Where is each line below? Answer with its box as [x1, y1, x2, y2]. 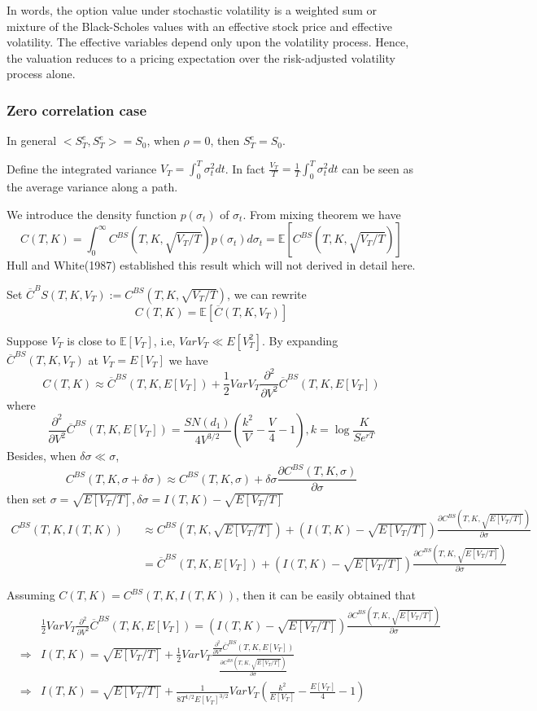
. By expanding [262, 331, 338, 349]
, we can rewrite [227, 285, 307, 302]
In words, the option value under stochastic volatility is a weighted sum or [7, 2, 378, 18]
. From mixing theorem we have [242, 205, 401, 222]
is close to [67, 331, 116, 349]
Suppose [7, 331, 48, 349]
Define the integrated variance [7, 160, 157, 177]
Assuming [7, 586, 55, 603]
